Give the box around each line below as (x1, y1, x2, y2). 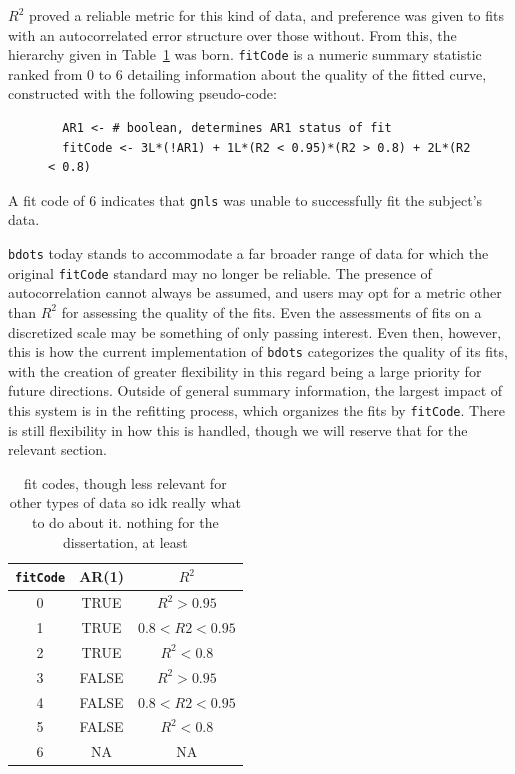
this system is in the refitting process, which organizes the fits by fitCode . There (8, 400, 505, 420)
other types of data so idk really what (9, 492, 241, 513)
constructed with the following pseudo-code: (8, 83, 277, 104)
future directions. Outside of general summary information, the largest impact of (8, 380, 503, 401)
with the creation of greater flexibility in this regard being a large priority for (8, 360, 482, 381)
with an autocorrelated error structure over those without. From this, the (8, 24, 457, 45)
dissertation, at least (63, 531, 188, 552)
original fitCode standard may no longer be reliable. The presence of (8, 262, 432, 283)
